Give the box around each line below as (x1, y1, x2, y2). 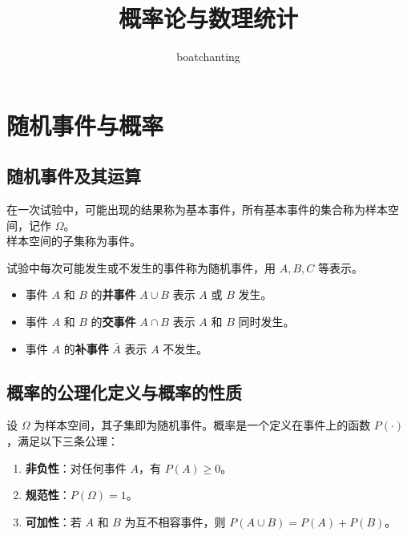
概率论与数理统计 (118, 2, 298, 34)
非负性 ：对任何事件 (25, 459, 127, 476)
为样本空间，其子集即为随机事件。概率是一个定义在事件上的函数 (34, 417, 371, 433)
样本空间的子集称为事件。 (6, 232, 141, 249)
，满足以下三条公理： (6, 433, 119, 449)
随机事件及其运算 (6, 163, 141, 188)
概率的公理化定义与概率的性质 (6, 379, 242, 404)
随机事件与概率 (6, 108, 164, 141)
